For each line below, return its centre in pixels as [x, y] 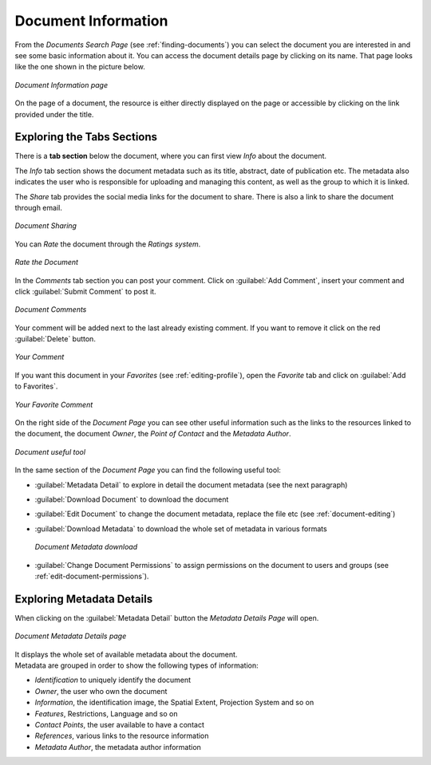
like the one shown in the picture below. [80, 67]
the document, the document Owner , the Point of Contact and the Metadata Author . [153, 434]
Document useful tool [50, 452]
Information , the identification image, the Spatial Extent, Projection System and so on [174, 703]
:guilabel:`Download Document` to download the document [132, 499]
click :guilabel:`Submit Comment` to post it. [85, 291]
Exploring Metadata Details [84, 599]
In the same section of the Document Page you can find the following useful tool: [148, 470]
